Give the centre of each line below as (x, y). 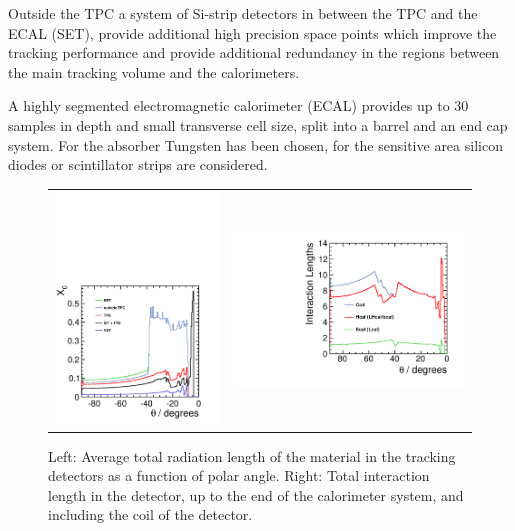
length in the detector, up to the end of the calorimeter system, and (256, 494)
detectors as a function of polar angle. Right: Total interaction (239, 475)
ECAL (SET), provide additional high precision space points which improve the (252, 32)
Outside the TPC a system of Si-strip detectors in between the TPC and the (243, 13)
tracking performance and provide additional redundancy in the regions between (254, 52)
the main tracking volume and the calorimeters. (154, 71)
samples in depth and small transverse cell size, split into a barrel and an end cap (258, 124)
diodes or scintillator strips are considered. (138, 164)
